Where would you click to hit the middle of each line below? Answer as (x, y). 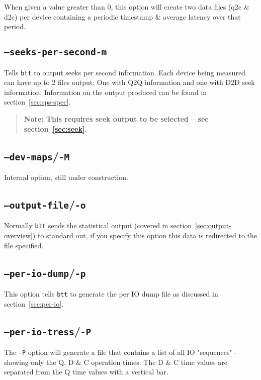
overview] (18, 235)
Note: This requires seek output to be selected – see (116, 119)
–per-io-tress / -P (48, 330)
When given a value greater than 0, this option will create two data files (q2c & (127, 7)
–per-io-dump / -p (45, 272)
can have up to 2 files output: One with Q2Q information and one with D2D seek (129, 82)
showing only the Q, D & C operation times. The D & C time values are (116, 362)
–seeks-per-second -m (56, 52)
